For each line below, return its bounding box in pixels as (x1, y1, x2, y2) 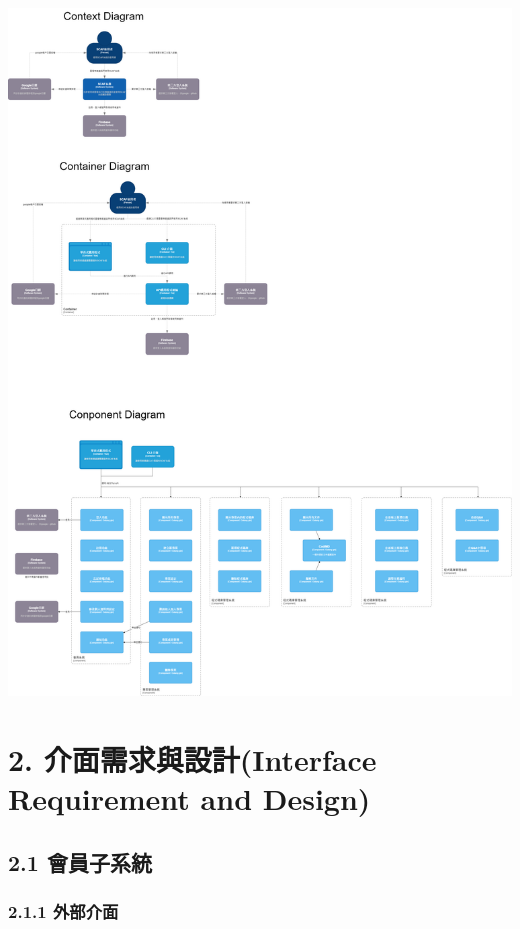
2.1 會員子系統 (8, 846, 152, 877)
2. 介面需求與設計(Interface (8, 738, 377, 779)
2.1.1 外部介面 (8, 898, 119, 923)
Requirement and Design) (8, 778, 371, 819)
